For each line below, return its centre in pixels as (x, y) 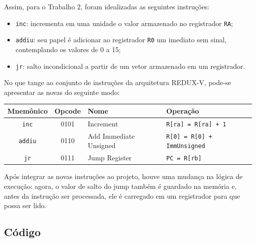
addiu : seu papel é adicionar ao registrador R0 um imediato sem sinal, (121, 40)
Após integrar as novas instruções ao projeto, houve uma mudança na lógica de (123, 176)
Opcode (68, 110)
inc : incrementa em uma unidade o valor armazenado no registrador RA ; (124, 23)
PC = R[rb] (184, 159)
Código (22, 232)
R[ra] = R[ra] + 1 (196, 124)
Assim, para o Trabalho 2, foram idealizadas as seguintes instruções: (107, 6)
